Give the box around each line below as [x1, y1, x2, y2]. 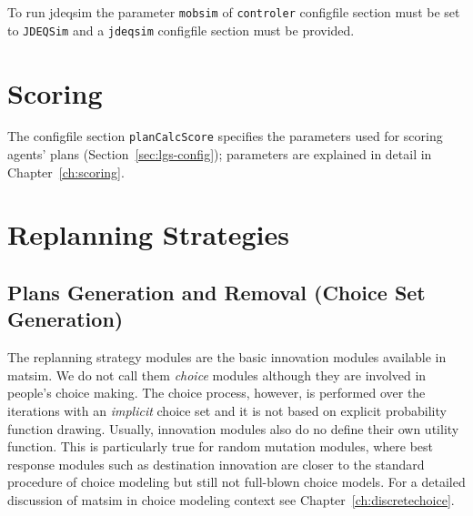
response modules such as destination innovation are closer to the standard [7, 454, 425, 473]
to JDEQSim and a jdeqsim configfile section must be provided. [7, 20, 355, 39]
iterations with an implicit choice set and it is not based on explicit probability [7, 401, 447, 420]
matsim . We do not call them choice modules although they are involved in [7, 365, 427, 384]
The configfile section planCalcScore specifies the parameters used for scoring [7, 126, 443, 146]
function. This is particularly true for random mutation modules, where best [7, 437, 434, 456]
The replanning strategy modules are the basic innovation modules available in [7, 348, 447, 367]
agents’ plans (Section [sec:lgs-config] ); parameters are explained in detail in [7, 145, 432, 164]
